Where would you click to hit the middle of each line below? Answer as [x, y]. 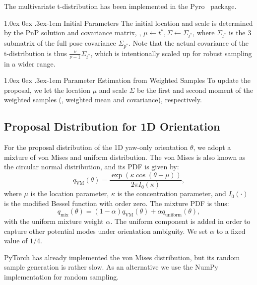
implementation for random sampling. [62, 277]
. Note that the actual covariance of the [189, 42]
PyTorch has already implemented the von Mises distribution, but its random [122, 257]
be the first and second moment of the [195, 90]
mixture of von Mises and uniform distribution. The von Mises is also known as [125, 157]
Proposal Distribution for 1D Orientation [112, 126]
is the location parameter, [70, 193]
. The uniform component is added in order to [180, 221]
